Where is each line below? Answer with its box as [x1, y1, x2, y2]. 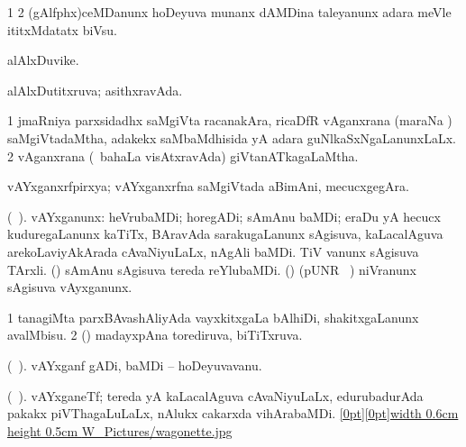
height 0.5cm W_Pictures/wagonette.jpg [7, 421, 233, 440]
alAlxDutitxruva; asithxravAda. [7, 80, 183, 99]
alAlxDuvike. [7, 50, 79, 69]
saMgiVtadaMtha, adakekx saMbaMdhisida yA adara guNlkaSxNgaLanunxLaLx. [7, 128, 456, 147]
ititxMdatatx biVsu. [7, 20, 117, 39]
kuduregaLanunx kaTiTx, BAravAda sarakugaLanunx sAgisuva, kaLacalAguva [7, 224, 443, 243]
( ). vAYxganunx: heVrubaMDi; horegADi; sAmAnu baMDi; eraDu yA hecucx [7, 206, 441, 225]
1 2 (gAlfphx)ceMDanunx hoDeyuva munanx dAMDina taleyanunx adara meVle [7, 3, 452, 21]
